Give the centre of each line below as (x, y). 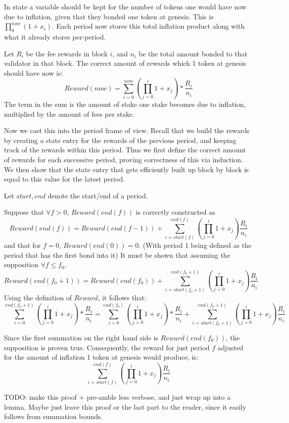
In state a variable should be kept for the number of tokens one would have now (125, 6)
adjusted (230, 347)
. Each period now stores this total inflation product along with (148, 26)
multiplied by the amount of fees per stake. (69, 114)
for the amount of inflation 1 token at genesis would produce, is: (101, 357)
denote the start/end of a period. (98, 195)
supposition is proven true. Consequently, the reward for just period (107, 347)
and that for (23, 245)
